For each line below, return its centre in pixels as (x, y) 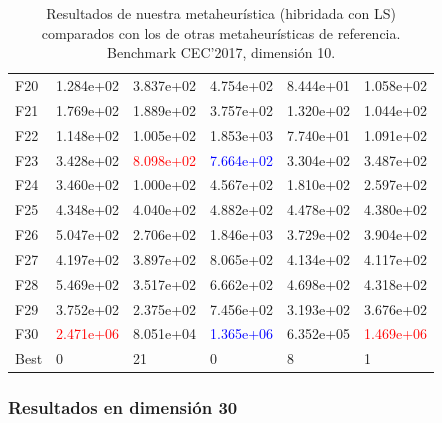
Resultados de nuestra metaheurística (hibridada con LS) (221, 13)
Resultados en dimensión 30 (123, 407)
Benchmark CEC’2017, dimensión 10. (221, 52)
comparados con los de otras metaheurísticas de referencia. (221, 32)
